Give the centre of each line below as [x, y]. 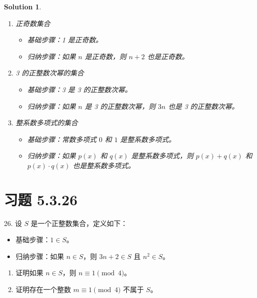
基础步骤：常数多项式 [62, 139]
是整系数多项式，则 [162, 156]
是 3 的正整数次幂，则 [120, 106]
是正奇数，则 [106, 56]
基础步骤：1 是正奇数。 [65, 40]
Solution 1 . [23, 6]
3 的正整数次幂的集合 [50, 73]
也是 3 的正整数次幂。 [203, 106]
